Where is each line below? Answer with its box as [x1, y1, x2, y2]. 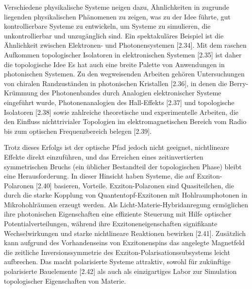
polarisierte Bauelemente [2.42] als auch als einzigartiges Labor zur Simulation [4, 266, 237, 276]
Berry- [229, 78, 249, 88]
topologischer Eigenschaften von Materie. [4, 275, 126, 286]
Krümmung [4, 88, 38, 98]
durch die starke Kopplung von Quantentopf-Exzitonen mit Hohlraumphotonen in [4, 190, 247, 200]
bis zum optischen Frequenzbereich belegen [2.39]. [4, 126, 152, 136]
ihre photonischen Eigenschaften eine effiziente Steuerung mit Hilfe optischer [4, 209, 232, 219]
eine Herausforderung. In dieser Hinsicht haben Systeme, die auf [4, 171, 195, 181]
